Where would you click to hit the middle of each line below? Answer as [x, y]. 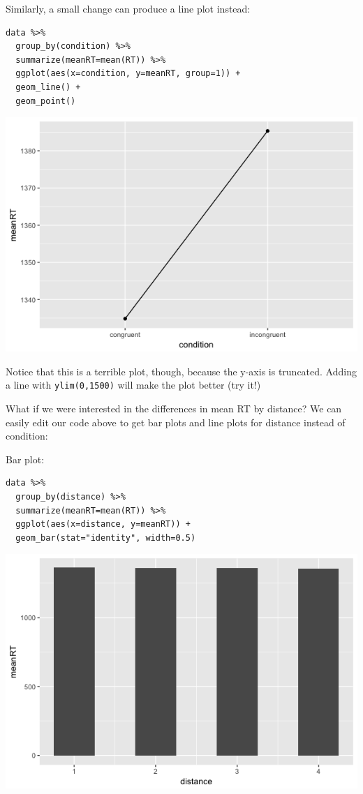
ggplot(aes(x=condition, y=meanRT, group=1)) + [128, 74]
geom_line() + [48, 87]
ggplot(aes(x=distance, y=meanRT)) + [103, 524]
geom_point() [46, 101]
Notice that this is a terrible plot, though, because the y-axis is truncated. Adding [181, 371]
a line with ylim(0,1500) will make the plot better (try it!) [133, 385]
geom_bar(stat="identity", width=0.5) [106, 538]
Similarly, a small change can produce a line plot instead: [128, 8]
